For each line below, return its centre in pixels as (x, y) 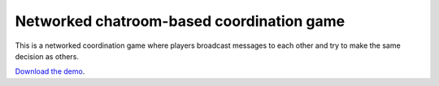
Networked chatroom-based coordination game (180, 21)
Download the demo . (50, 71)
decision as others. (47, 56)
